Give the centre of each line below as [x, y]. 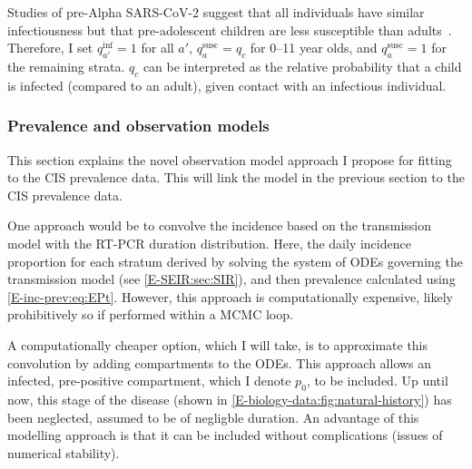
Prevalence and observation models [138, 126]
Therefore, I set [50, 48]
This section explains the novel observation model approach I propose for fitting [230, 159]
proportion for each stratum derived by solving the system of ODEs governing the [235, 261]
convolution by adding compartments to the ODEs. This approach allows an [220, 362]
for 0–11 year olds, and [314, 48]
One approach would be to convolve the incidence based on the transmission [220, 225]
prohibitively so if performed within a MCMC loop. [150, 314]
